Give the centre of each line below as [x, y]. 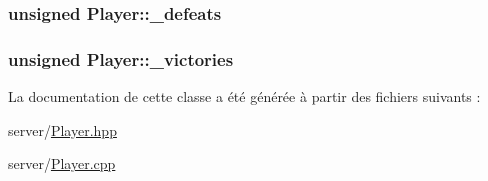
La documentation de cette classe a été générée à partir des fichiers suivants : [244, 96]
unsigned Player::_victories [121, 58]
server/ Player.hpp [62, 129]
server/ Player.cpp [62, 163]
